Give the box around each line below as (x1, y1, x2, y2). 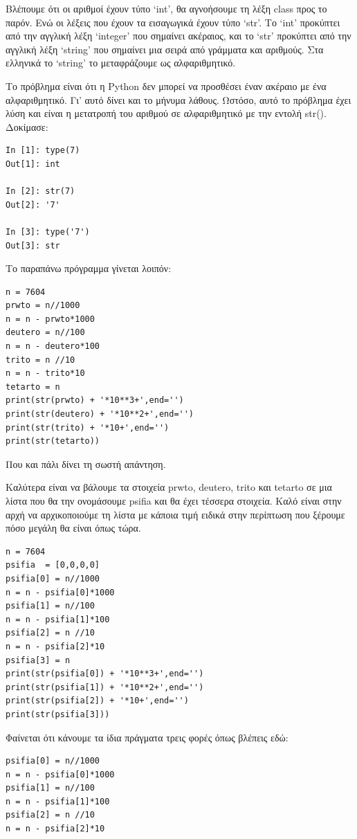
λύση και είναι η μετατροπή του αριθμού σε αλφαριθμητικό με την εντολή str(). (6, 106, 327, 120)
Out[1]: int (6, 159, 60, 169)
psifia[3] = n (6, 655, 71, 665)
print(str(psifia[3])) (6, 709, 110, 719)
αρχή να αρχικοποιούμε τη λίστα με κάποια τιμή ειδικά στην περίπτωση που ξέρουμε (6, 507, 345, 521)
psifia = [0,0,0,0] (6, 560, 100, 570)
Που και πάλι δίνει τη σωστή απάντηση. (6, 456, 166, 471)
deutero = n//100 (6, 327, 85, 338)
